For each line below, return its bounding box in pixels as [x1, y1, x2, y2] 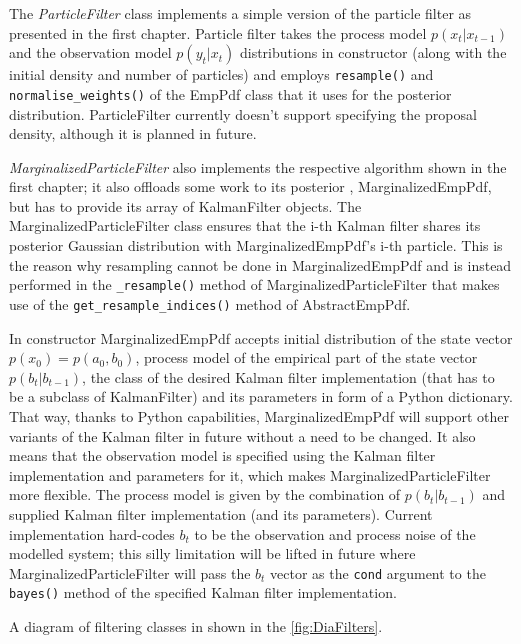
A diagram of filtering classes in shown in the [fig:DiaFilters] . [9, 616, 383, 636]
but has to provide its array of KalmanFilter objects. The [9, 195, 362, 216]
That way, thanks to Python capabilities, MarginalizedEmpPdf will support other [9, 405, 509, 426]
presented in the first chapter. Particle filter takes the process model [9, 22, 427, 43]
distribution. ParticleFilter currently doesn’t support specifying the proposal [9, 103, 477, 124]
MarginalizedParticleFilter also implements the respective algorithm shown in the [9, 156, 507, 177]
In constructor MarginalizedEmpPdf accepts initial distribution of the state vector [9, 327, 513, 348]
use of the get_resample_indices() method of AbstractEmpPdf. [9, 293, 411, 314]
